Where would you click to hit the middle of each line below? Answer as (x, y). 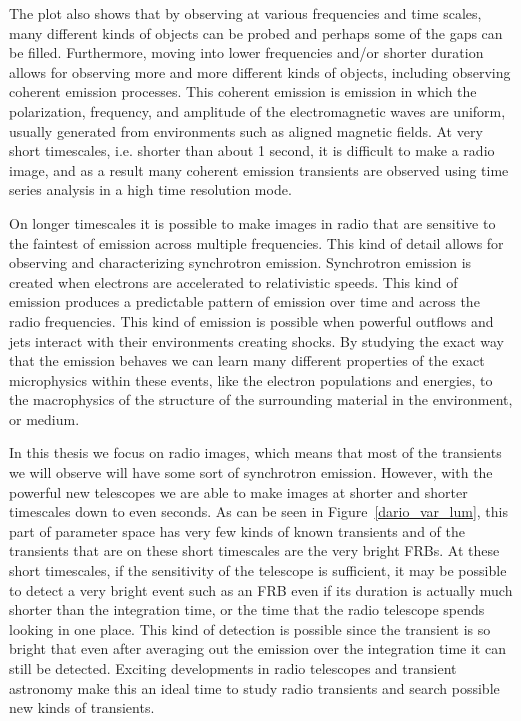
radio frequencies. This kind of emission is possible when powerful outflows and (251, 320)
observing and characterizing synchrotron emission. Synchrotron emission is (240, 262)
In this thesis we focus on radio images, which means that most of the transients (255, 452)
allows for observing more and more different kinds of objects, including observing (260, 71)
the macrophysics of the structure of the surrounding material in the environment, (261, 399)
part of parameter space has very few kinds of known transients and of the (237, 530)
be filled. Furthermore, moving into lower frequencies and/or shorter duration (246, 52)
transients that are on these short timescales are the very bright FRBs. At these (254, 550)
